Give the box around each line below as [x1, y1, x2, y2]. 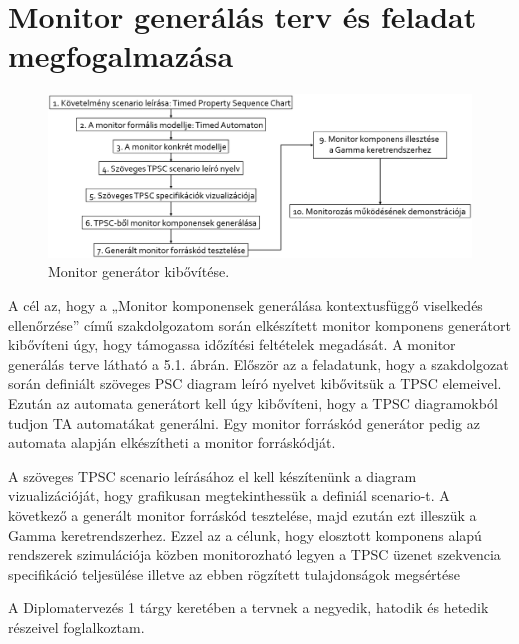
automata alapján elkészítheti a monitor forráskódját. [8, 432, 336, 453]
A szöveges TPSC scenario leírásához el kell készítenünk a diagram [8, 465, 417, 486]
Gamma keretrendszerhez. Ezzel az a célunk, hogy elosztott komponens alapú [8, 524, 482, 545]
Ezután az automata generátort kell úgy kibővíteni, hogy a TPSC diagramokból [8, 393, 498, 414]
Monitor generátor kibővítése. [48, 261, 230, 282]
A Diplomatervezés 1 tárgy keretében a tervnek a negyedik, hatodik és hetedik [8, 597, 489, 618]
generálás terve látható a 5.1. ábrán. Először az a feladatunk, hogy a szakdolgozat [8, 353, 509, 374]
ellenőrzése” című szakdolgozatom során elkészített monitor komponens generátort [8, 314, 511, 335]
